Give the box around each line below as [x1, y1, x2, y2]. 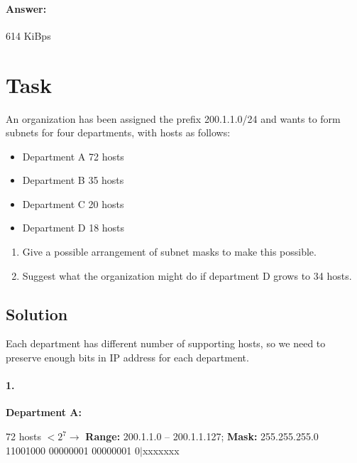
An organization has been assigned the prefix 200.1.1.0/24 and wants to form [6, 111, 341, 126]
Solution [6, 303, 68, 325]
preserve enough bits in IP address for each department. [6, 350, 249, 365]
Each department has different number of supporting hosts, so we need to [6, 336, 326, 351]
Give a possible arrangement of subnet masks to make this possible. [22, 244, 317, 259]
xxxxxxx [142, 442, 180, 457]
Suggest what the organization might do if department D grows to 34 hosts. [22, 268, 352, 283]
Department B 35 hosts [22, 173, 124, 187]
